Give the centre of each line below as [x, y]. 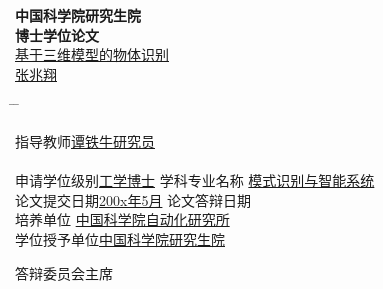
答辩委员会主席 [64, 272]
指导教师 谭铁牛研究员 [85, 140]
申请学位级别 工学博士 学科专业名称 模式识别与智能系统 [195, 180]
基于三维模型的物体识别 [92, 54]
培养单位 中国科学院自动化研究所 [122, 219]
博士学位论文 [57, 34]
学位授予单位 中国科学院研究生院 [120, 238]
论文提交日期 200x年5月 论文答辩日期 [133, 199]
